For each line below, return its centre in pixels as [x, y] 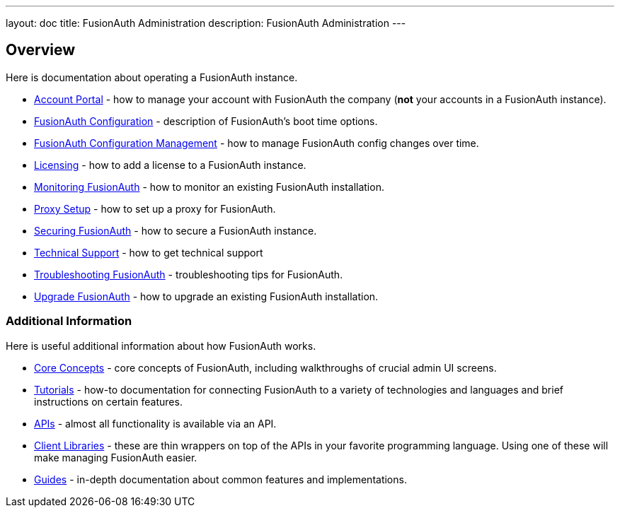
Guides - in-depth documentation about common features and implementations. [220, 479]
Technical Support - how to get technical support [149, 252]
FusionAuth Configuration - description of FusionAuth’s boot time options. [206, 121]
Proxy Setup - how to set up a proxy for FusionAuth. [155, 208]
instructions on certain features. [108, 401]
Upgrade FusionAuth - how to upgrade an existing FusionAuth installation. [206, 296]
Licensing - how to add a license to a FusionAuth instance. [170, 165]
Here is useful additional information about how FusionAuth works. [161, 346]
